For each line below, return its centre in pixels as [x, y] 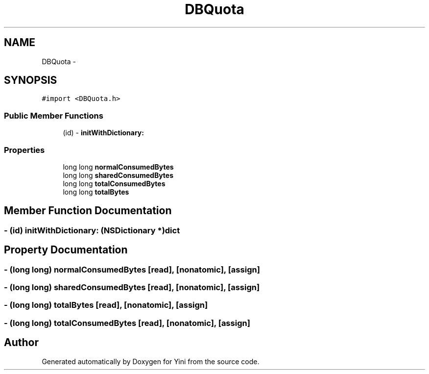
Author [21, 343]
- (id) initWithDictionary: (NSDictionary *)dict [92, 230]
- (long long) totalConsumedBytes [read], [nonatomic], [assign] [127, 323]
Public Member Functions [54, 115]
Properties [24, 150]
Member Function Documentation [88, 211]
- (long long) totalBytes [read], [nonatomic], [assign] [106, 305]
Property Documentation [66, 250]
